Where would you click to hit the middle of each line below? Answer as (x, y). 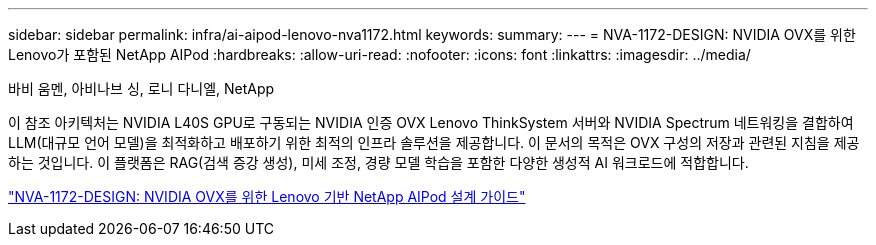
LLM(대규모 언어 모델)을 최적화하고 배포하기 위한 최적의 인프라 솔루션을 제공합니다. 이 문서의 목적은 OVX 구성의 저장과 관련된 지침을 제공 (434, 142)
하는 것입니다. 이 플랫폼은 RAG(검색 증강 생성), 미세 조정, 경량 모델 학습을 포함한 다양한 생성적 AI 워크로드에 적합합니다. (378, 162)
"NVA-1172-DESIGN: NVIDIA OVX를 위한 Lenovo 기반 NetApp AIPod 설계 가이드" (267, 196)
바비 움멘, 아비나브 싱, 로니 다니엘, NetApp (141, 88)
